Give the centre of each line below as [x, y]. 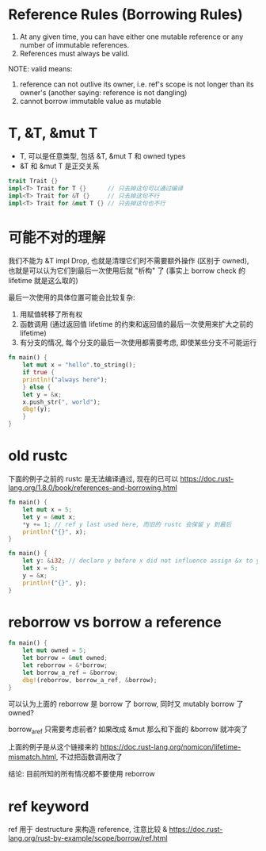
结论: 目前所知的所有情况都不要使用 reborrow [82, 774]
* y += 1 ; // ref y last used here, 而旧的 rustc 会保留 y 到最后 [127, 524]
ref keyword [49, 806]
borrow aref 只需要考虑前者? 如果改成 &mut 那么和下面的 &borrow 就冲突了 [128, 730]
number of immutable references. [74, 44]
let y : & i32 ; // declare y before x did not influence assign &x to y [141, 561]
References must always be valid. [74, 53]
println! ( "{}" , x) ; [55, 532]
